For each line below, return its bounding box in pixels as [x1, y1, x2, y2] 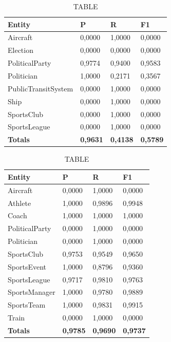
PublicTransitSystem [8, 83, 73, 93]
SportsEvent [8, 261, 46, 272]
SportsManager [8, 287, 55, 297]
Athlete [8, 197, 31, 208]
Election [8, 45, 33, 55]
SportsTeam [8, 299, 46, 310]
